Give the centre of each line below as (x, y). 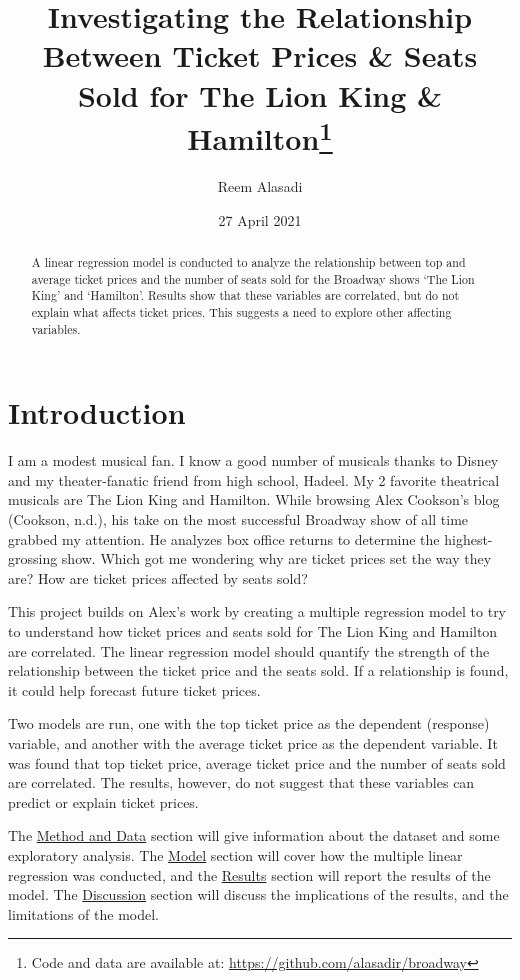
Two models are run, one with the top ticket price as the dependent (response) (249, 723)
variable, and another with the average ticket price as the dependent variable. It (253, 742)
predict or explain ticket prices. (103, 801)
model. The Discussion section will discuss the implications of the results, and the (258, 894)
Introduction (97, 412)
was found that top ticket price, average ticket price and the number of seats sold (257, 762)
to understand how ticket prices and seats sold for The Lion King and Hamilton (253, 630)
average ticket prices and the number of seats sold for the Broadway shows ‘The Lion (253, 278)
